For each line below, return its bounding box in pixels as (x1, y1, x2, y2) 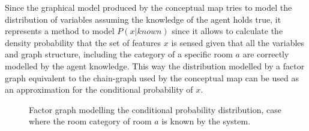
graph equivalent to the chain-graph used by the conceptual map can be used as (5, 71, 299, 84)
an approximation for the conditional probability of (5, 83, 193, 96)
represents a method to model (5, 25, 115, 37)
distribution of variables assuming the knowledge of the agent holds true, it (5, 13, 281, 25)
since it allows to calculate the (172, 25, 283, 37)
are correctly (242, 48, 289, 60)
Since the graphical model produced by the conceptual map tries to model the (5, 1, 292, 13)
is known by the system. (161, 115, 251, 127)
